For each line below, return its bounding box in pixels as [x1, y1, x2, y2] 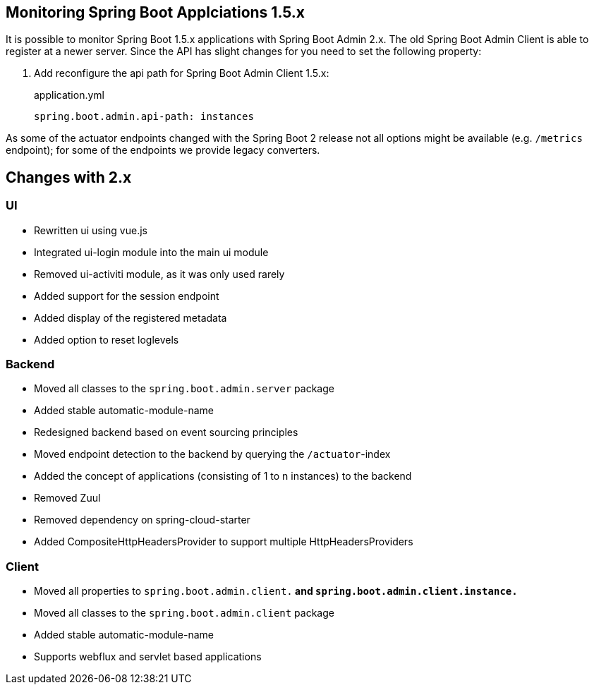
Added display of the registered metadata [34, 311, 227, 324]
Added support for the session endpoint [34, 289, 219, 302]
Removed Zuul [34, 492, 101, 504]
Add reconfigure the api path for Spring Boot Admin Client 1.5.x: [34, 67, 329, 80]
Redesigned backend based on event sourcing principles [34, 426, 298, 439]
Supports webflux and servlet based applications [34, 650, 262, 663]
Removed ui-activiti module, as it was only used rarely [34, 267, 285, 280]
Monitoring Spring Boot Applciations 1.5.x [6, 4, 305, 21]
